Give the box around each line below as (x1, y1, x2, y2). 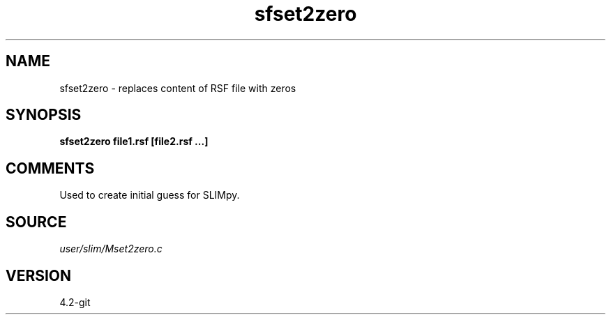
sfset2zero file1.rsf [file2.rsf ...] (59, 135, 209, 148)
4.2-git (59, 296, 91, 308)
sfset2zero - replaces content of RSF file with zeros (59, 82, 296, 94)
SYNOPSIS (6, 106, 82, 124)
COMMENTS (6, 159, 95, 177)
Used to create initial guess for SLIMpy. (59, 189, 240, 201)
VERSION (6, 266, 72, 284)
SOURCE (6, 213, 67, 231)
